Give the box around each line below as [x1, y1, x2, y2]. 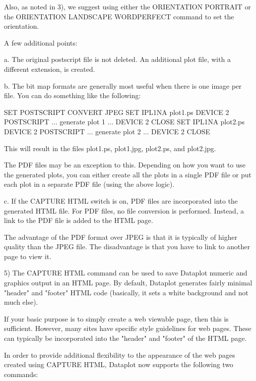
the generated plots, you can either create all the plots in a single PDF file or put [4, 169, 252, 179]
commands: [4, 369, 38, 379]
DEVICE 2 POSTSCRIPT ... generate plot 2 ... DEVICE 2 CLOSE [4, 126, 210, 136]
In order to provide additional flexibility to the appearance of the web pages [4, 349, 235, 360]
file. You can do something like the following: [4, 90, 141, 101]
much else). [4, 297, 38, 307]
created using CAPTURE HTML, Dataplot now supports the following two [4, 359, 234, 370]
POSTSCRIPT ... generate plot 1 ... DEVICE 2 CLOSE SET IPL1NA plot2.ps [4, 116, 245, 127]
